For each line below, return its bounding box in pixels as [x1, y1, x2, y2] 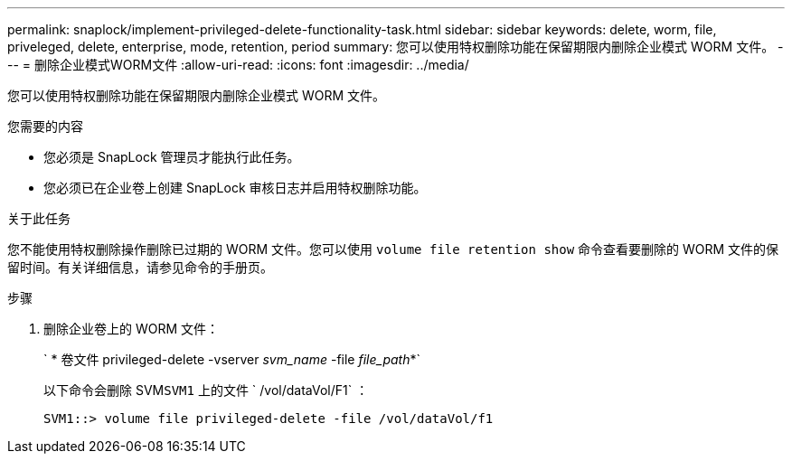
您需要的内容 [7, 118, 83, 134]
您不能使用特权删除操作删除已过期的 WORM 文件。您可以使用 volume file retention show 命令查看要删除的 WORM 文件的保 [7, 241, 779, 257]
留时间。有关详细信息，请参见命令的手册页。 [7, 259, 273, 275]
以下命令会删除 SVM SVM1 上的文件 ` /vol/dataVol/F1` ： [43, 382, 369, 398]
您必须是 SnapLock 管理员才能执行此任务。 [43, 149, 300, 165]
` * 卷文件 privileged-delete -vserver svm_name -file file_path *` [43, 352, 420, 367]
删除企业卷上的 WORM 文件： [43, 321, 220, 336]
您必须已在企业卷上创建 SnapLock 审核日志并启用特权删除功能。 [43, 180, 427, 195]
